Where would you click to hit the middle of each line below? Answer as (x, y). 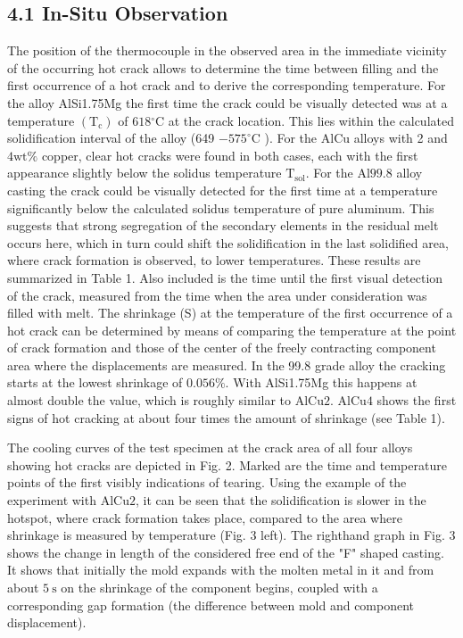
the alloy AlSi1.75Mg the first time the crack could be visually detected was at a (227, 102)
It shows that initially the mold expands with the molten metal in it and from (221, 570)
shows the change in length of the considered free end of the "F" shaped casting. (226, 552)
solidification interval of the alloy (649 (111, 138)
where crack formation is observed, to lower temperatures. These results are (214, 260)
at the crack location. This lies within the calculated (311, 120)
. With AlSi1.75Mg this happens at (321, 382)
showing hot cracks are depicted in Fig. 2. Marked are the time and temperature (227, 464)
